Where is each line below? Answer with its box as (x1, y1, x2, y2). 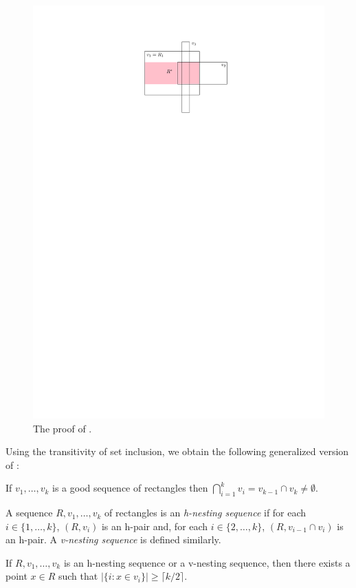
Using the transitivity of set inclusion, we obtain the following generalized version (5, 444, 349, 459)
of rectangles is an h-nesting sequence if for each (104, 505, 307, 520)
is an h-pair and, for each (101, 518, 208, 533)
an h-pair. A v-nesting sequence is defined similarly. (5, 532, 221, 547)
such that (58, 569, 98, 583)
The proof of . (33, 421, 92, 435)
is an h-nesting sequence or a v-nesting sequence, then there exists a (63, 555, 351, 569)
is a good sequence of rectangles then (52, 481, 208, 495)
